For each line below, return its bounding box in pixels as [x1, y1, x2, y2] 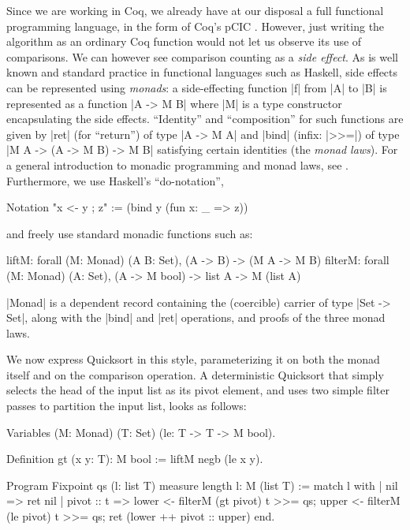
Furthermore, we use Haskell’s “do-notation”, [6, 172, 224, 188]
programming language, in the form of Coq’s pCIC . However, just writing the [6, 17, 385, 34]
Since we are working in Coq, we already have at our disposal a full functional [6, 2, 384, 18]
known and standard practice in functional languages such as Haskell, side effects [6, 64, 398, 80]
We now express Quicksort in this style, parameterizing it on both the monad [6, 351, 380, 368]
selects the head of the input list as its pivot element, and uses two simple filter [6, 382, 389, 398]
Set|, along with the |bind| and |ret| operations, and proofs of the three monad [6, 309, 386, 326]
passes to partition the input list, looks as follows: [6, 397, 247, 414]
